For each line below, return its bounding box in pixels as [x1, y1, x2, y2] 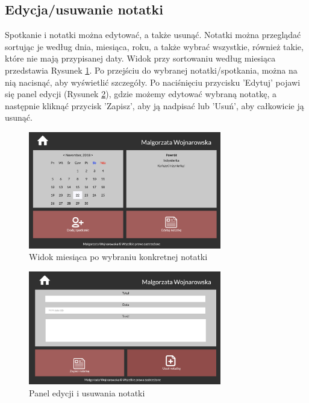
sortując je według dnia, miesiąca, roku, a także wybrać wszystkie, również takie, [5, 40, 304, 52]
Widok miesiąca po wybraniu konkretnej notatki [29, 250, 208, 263]
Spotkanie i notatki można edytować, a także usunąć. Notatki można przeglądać [5, 28, 301, 41]
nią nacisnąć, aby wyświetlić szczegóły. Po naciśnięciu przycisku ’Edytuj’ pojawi [5, 75, 301, 88]
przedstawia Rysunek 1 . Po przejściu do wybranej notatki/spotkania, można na [5, 63, 298, 76]
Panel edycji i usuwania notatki [29, 386, 145, 399]
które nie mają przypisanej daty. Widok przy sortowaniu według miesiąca [5, 52, 276, 65]
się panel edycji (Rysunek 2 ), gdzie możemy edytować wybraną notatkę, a [5, 87, 277, 100]
